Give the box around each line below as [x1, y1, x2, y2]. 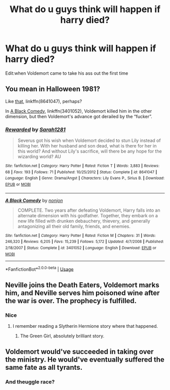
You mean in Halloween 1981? [5, 85, 100, 93]
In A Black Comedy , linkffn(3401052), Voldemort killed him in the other [5, 108, 152, 114]
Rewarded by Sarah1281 [5, 126, 66, 133]
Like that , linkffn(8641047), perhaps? [5, 98, 82, 104]
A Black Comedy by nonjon [5, 197, 63, 203]
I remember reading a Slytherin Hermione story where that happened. [12, 323, 158, 329]
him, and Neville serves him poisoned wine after [5, 288, 160, 297]
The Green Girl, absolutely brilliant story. [20, 332, 105, 339]
